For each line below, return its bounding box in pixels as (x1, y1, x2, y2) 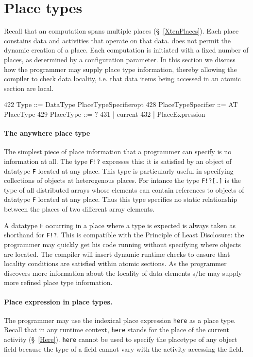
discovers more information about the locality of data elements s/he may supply (4, 268, 242, 278)
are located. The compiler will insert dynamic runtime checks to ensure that (4, 249, 230, 259)
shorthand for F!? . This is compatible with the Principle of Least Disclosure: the (4, 230, 244, 240)
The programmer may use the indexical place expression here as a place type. (4, 315, 236, 325)
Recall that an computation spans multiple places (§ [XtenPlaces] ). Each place (4, 26, 239, 36)
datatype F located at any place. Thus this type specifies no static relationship (4, 194, 237, 204)
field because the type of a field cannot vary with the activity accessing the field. (4, 343, 244, 354)
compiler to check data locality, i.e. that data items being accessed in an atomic (4, 73, 241, 84)
